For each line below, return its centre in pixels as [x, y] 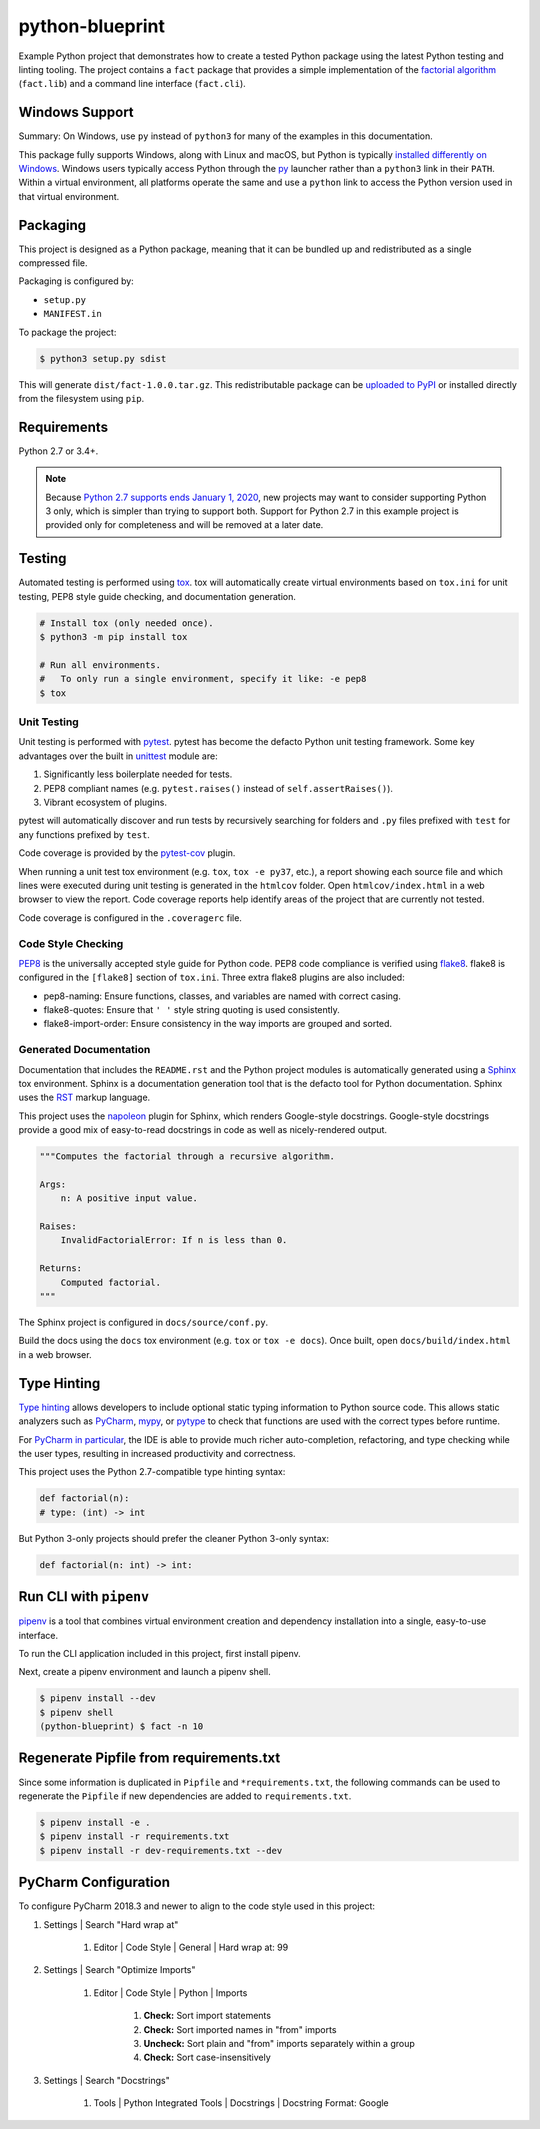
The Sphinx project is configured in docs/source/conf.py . [143, 1322]
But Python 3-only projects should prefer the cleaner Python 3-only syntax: [174, 1538]
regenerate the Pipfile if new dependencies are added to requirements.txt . [185, 1796]
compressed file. [53, 263]
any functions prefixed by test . [84, 834]
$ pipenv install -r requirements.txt [134, 1836]
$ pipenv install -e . [95, 1822]
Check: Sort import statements [207, 2016]
